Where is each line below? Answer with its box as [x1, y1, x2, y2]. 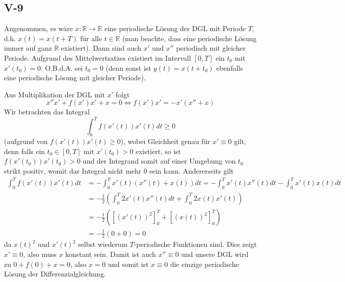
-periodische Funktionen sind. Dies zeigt [134, 239, 257, 249]
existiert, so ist [136, 146, 181, 156]
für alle [80, 33, 102, 43]
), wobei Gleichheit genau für [121, 136, 210, 147]
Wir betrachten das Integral [4, 106, 90, 117]
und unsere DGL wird [181, 248, 249, 259]
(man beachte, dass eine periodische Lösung [122, 33, 257, 43]
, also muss [23, 248, 57, 259]
